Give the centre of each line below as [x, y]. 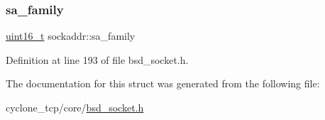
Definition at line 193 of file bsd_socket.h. [97, 59]
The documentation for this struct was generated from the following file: [163, 83]
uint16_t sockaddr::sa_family [71, 36]
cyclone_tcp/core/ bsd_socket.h [75, 107]
